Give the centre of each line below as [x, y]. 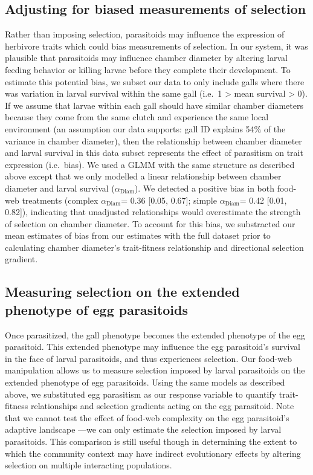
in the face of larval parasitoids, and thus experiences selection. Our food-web [148, 358]
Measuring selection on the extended [122, 292]
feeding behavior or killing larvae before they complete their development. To [148, 69]
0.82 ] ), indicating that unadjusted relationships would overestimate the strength [153, 212]
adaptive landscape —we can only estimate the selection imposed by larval [143, 429]
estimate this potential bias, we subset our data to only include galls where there [155, 81]
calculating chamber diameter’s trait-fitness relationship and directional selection [154, 247]
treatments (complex [60, 200]
